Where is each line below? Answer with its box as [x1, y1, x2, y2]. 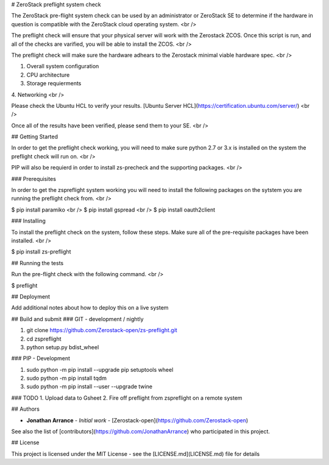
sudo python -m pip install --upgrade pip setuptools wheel [26, 366, 174, 373]
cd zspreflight [26, 335, 62, 343]
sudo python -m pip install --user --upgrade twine [26, 383, 152, 390]
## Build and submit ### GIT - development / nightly [11, 315, 144, 322]
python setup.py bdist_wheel [26, 343, 99, 350]
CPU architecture [26, 71, 70, 79]
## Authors [11, 405, 40, 413]
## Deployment [11, 293, 51, 300]
